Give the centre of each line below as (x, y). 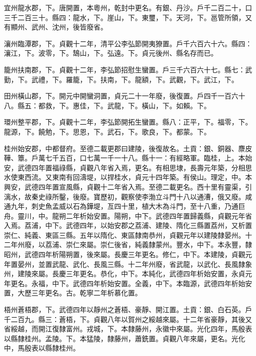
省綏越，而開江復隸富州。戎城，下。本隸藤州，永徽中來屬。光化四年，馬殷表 (128, 329)
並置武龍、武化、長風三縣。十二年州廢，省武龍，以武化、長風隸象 (145, 264)
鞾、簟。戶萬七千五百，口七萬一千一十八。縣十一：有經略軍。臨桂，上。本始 (128, 158)
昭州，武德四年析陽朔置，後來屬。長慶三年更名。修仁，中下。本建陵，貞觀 (125, 254)
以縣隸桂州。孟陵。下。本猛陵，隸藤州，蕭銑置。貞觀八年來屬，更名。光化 (125, 338)
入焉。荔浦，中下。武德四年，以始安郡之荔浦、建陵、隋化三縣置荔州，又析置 (128, 225)
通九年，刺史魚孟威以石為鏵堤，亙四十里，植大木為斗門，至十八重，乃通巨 (125, 206)
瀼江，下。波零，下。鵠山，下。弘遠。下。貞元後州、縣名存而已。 (111, 53)
